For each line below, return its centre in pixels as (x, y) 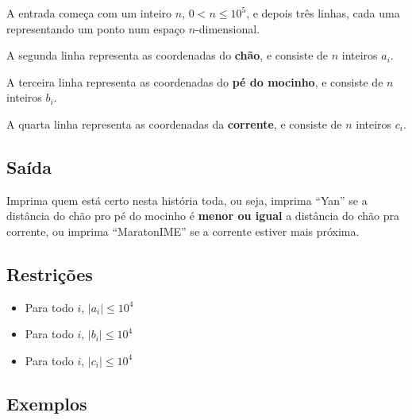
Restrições (50, 274)
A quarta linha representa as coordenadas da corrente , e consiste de (174, 123)
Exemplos (47, 403)
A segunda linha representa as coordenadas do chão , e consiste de (167, 55)
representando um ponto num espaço (96, 28)
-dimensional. (228, 28)
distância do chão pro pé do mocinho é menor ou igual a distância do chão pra (203, 216)
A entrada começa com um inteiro (89, 13)
